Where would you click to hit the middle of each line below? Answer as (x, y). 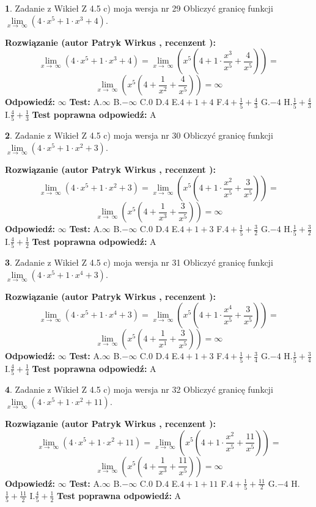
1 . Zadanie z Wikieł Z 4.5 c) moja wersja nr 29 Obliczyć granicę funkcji (139, 8)
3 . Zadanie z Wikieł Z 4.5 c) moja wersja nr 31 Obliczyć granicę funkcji (139, 262)
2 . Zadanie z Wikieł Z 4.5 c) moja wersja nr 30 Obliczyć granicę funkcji (139, 135)
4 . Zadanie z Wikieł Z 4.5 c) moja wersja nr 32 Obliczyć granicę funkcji (139, 389)
